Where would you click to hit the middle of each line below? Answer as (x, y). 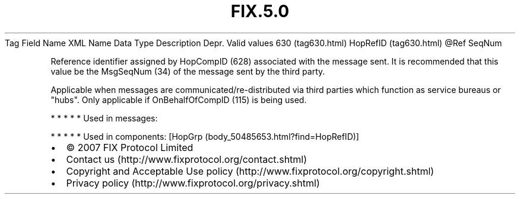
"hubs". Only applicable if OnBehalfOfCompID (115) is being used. (179, 99)
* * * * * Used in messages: (104, 118)
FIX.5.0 (260, 11)
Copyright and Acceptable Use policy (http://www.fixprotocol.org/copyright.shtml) (250, 171)
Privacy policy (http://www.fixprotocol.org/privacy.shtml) (193, 183)
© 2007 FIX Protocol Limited (130, 147)
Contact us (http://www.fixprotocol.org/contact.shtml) (187, 159)
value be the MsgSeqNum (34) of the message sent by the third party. (188, 71)
